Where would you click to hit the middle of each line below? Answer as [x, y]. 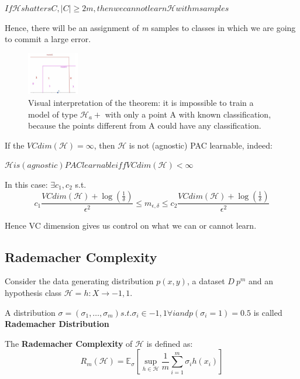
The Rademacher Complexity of [69, 343]
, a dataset [206, 281]
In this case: [26, 184]
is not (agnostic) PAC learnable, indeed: [201, 145]
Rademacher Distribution [57, 324]
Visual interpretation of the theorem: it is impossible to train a [141, 102]
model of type [53, 114]
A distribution [30, 312]
